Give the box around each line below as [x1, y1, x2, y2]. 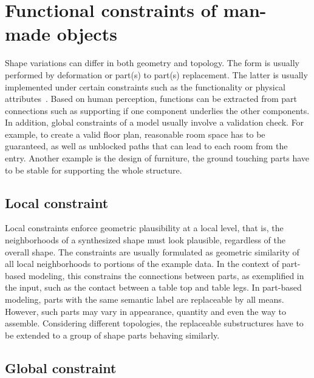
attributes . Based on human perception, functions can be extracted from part [5, 92, 297, 105]
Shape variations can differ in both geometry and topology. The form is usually [5, 56, 299, 69]
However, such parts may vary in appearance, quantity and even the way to [5, 305, 287, 317]
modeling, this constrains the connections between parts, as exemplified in [28, 269, 304, 282]
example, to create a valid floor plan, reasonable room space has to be [5, 127, 265, 140]
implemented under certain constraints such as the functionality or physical [5, 80, 285, 93]
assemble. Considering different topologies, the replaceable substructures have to [5, 317, 304, 329]
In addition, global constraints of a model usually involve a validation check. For [5, 116, 304, 129]
